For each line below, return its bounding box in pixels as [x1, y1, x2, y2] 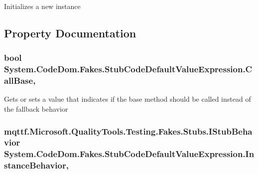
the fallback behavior [4, 104, 68, 114]
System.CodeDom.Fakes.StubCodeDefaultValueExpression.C [4, 63, 253, 75]
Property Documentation [4, 25, 136, 40]
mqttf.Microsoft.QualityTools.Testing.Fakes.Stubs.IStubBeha [4, 125, 253, 137]
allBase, [4, 74, 36, 87]
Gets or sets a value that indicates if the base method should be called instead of [4, 94, 251, 104]
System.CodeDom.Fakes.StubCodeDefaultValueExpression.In [4, 148, 255, 160]
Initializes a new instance [4, 1, 81, 11]
